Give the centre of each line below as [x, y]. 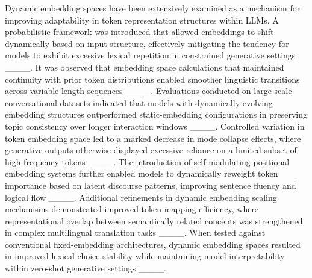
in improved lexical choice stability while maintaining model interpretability [145, 256]
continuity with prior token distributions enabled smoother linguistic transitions [152, 79]
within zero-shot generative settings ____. [86, 268]
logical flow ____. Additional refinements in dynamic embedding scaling [141, 197]
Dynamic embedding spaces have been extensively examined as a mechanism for [153, 8]
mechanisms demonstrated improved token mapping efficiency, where [132, 209]
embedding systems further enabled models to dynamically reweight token [142, 173]
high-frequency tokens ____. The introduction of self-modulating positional [147, 161]
